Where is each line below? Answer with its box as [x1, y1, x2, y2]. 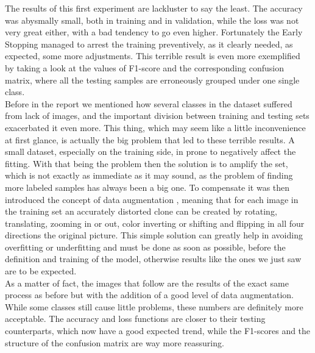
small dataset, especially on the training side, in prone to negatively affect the [5, 145, 296, 158]
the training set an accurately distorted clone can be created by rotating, [5, 205, 277, 218]
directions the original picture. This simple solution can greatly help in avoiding [5, 229, 303, 241]
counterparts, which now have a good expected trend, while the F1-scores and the [5, 324, 311, 337]
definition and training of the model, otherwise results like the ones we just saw [5, 252, 302, 265]
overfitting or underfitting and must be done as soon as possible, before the [5, 240, 286, 253]
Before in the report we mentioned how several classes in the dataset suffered [5, 97, 292, 110]
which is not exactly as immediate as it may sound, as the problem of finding [5, 169, 293, 182]
